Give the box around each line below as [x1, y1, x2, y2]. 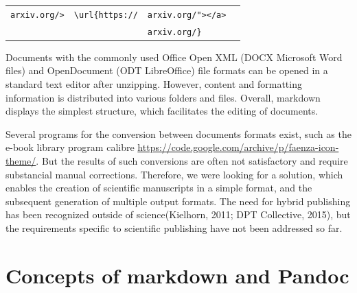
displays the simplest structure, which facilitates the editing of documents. [5, 104, 319, 118]
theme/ [5, 153, 36, 167]
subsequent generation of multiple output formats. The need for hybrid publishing [5, 194, 351, 208]
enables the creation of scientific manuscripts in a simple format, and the [5, 180, 312, 195]
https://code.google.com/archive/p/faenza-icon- [137, 140, 339, 154]
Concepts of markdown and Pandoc [5, 261, 349, 289]
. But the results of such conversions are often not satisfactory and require [36, 153, 348, 167]
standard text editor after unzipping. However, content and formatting [5, 77, 302, 91]
